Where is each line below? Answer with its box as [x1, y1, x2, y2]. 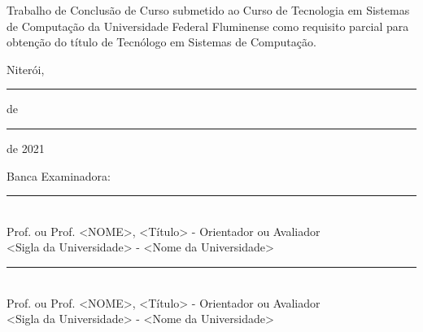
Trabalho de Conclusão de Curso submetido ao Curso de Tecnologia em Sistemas [7, 2, 410, 18]
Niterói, [7, 60, 45, 77]
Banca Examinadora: [7, 167, 111, 184]
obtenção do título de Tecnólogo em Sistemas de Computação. [7, 33, 316, 50]
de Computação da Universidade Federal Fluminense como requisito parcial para [7, 17, 409, 34]
